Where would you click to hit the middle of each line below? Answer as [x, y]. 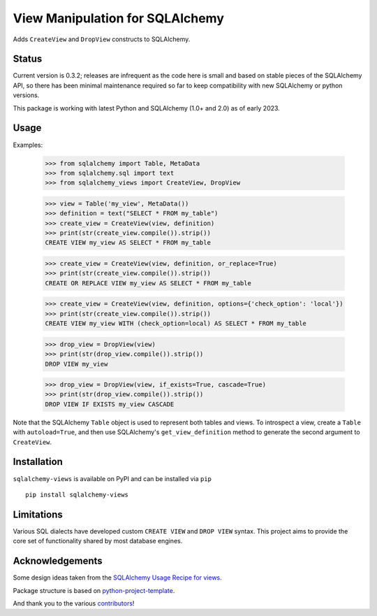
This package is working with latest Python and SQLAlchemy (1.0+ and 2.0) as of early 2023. [147, 108]
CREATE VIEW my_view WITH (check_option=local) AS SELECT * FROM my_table [176, 324]
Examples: [28, 145]
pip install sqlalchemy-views [77, 494]
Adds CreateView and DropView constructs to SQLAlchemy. [102, 39]
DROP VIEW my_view [76, 364]
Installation [38, 462]
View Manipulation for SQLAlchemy [119, 18]
